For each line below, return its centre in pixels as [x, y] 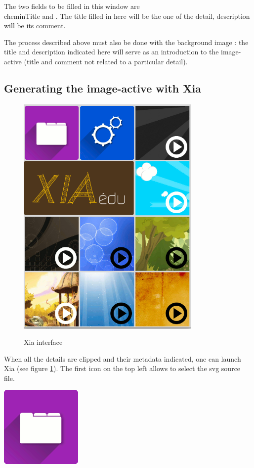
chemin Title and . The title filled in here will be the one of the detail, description [127, 16]
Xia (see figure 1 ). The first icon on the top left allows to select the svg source [122, 368]
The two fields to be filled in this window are [72, 6]
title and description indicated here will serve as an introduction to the [111, 52]
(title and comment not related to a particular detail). [106, 61]
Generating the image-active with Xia [103, 88]
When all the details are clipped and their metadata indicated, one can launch [123, 358]
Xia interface [43, 342]
